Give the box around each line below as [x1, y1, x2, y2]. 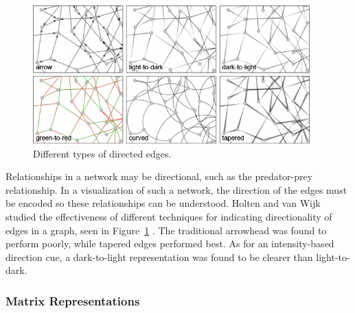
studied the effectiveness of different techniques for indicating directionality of [5, 210, 332, 224]
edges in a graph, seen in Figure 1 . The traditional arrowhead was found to [5, 223, 327, 237]
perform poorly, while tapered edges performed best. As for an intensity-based [5, 236, 334, 251]
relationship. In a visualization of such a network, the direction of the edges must [5, 182, 347, 197]
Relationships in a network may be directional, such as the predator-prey [5, 169, 313, 184]
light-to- [316, 249, 350, 264]
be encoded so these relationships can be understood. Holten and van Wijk [5, 196, 321, 210]
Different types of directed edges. [33, 146, 172, 160]
